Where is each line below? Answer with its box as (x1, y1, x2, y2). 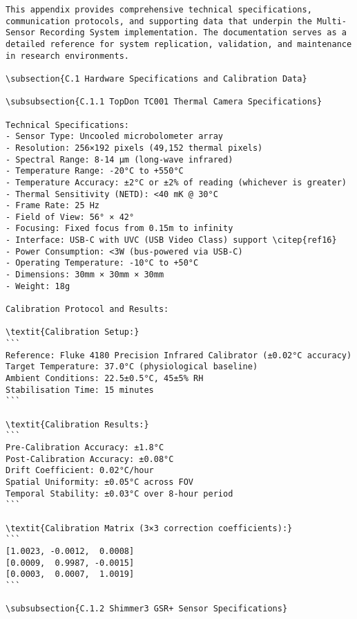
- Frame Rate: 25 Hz (6, 201, 100, 211)
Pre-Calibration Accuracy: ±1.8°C (6, 442, 164, 452)
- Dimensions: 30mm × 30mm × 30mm (6, 270, 164, 280)
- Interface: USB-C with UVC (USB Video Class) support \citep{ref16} (6, 235, 337, 246)
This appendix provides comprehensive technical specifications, (6, 5, 312, 15)
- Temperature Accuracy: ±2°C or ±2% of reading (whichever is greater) (6, 177, 347, 187)
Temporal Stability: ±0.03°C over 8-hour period (6, 488, 233, 499)
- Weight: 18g (6, 281, 70, 291)
